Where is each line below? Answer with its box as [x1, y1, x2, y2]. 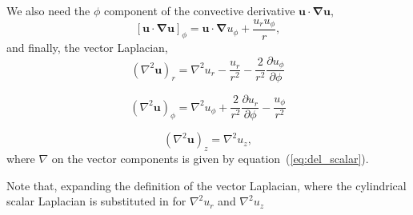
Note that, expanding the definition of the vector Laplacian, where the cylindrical [6, 177, 407, 193]
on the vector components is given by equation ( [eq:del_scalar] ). [51, 150, 369, 167]
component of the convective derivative [103, 2, 295, 18]
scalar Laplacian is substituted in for [6, 193, 186, 209]
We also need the [6, 2, 90, 18]
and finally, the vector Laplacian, [6, 39, 168, 56]
